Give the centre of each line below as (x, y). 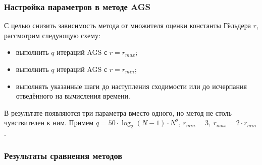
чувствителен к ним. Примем (49, 122)
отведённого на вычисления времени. (73, 96)
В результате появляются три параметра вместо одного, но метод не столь (118, 112)
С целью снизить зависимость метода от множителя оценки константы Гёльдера (127, 25)
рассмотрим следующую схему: (52, 35)
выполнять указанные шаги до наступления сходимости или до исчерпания (131, 86)
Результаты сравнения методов (63, 155)
